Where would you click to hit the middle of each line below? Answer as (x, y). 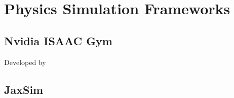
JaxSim (24, 89)
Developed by (25, 62)
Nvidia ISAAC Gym (58, 40)
